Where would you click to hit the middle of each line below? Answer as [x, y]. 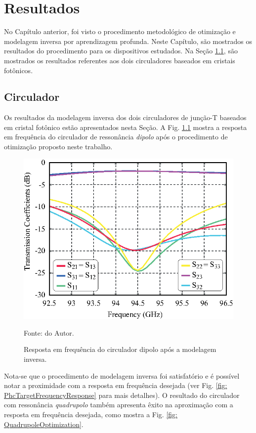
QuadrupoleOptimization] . [44, 424]
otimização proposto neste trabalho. [58, 147]
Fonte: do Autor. [49, 332]
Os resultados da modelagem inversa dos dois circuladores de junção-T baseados [125, 117]
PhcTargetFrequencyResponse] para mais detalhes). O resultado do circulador [122, 395]
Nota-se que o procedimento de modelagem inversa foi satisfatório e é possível [122, 375]
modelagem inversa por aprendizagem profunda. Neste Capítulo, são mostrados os [128, 41]
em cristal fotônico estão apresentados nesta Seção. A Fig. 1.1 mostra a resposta [126, 127]
